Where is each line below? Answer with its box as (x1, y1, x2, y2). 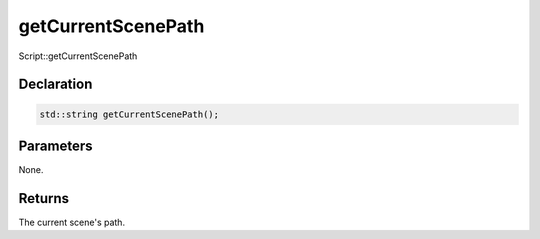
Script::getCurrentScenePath (18, 50, 138, 62)
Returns (18, 190, 70, 207)
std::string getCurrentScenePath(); (39, 108, 220, 120)
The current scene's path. (18, 216, 125, 228)
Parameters (18, 137, 93, 154)
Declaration (18, 76, 93, 93)
